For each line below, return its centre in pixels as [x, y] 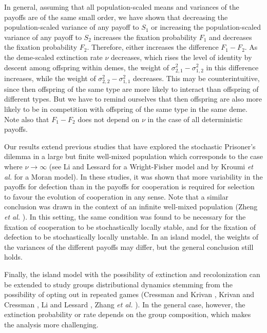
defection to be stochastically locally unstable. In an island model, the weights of [131, 237]
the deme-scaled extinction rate [53, 57]
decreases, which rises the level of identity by [182, 57]
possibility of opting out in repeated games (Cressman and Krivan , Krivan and [129, 294]
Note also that [27, 119]
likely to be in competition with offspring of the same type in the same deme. [126, 109]
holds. [13, 257]
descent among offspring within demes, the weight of [87, 67]
